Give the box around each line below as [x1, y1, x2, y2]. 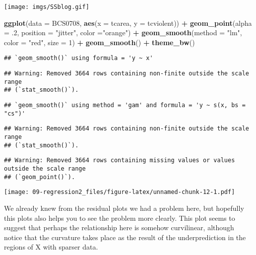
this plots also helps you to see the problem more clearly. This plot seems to [4, 212, 235, 223]
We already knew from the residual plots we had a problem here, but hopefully [4, 202, 244, 213]
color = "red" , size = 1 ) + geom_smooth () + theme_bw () [4, 37, 195, 47]
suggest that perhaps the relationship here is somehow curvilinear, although [4, 222, 234, 233]
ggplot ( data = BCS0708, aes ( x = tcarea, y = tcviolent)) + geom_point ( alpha [4, 17, 252, 28]
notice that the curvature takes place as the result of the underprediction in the [4, 232, 246, 242]
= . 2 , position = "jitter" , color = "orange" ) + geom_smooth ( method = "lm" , [4, 27, 242, 38]
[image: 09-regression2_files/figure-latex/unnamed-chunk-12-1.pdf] [4, 189, 235, 196]
